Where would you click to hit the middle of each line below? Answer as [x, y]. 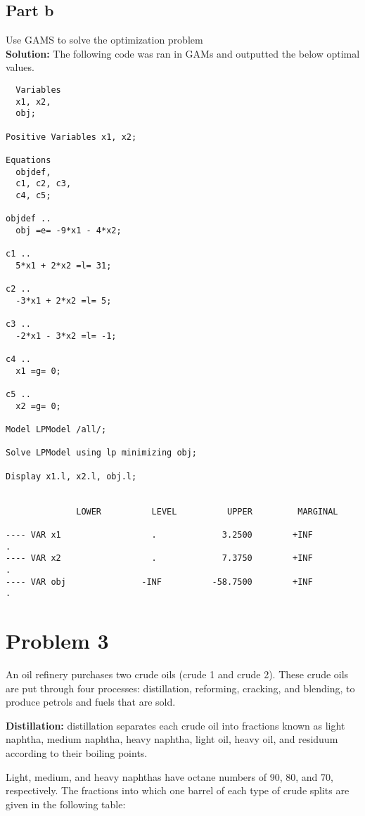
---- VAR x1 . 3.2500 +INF [159, 535]
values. [20, 67]
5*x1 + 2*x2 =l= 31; [64, 265]
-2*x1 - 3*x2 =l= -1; [66, 336]
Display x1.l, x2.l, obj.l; [71, 476]
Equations [28, 160]
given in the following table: [66, 804]
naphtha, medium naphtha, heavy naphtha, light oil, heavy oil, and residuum [172, 739]
